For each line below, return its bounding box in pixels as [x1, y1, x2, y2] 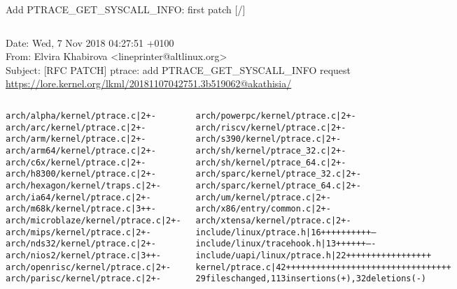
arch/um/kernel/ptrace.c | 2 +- [195, 192, 331, 202]
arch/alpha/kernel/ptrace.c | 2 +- [6, 110, 156, 121]
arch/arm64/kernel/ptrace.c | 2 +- [6, 145, 156, 156]
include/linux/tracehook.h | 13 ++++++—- [195, 239, 377, 249]
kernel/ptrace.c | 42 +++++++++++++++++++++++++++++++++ [195, 262, 451, 272]
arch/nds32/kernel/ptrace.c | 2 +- [6, 239, 156, 249]
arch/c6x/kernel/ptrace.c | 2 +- [6, 157, 146, 168]
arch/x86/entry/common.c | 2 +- [195, 204, 331, 214]
